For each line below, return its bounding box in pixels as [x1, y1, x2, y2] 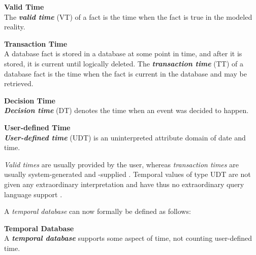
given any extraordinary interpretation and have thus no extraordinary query [4, 178, 244, 189]
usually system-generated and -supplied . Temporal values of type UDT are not [4, 169, 251, 179]
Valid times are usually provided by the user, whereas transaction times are [4, 159, 239, 169]
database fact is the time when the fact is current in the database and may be [4, 68, 247, 79]
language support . [4, 189, 62, 199]
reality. [4, 21, 25, 32]
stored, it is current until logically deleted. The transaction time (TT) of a [4, 58, 244, 68]
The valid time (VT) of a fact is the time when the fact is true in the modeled [4, 11, 252, 22]
